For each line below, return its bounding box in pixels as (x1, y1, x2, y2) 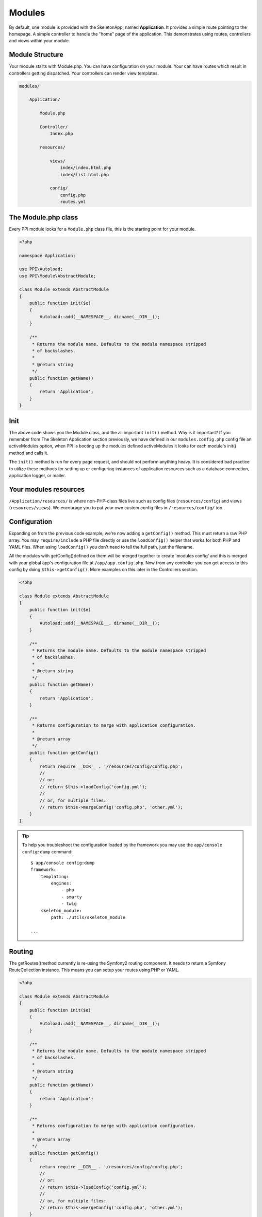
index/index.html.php (60, 165, 112, 170)
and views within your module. (9, 38, 70, 44)
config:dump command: (22, 848, 73, 854)
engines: (51, 881, 72, 886)
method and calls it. (9, 450, 49, 456)
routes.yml (60, 199, 86, 204)
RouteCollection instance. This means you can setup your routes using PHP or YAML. (9, 967, 180, 973)
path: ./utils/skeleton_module (51, 915, 126, 920)
